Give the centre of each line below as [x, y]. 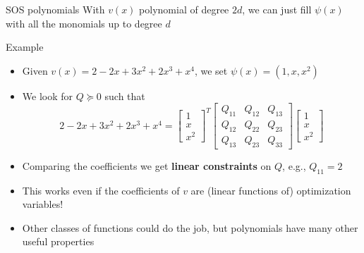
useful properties [58, 241]
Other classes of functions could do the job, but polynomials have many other [190, 227]
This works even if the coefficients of [101, 190]
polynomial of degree [184, 9]
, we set [211, 70]
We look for [48, 95]
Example [25, 47]
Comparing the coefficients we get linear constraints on [147, 165]
